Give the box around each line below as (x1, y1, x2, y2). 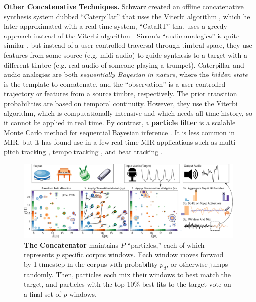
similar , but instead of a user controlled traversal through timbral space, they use (4, 40, 252, 50)
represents (24, 249, 54, 260)
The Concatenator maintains (24, 239, 119, 250)
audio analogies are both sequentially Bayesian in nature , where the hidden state (4, 69, 248, 79)
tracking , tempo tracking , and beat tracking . (21, 146, 163, 156)
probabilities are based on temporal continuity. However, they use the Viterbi (4, 98, 238, 108)
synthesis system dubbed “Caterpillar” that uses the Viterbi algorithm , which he (4, 11, 250, 21)
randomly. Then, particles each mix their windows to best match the (24, 269, 231, 279)
